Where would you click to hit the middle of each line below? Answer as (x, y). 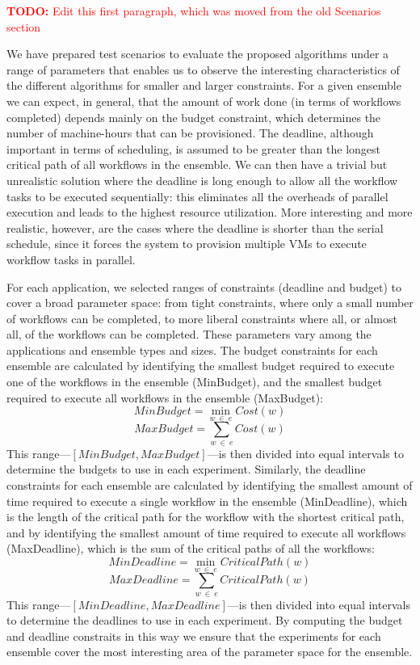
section (24, 26)
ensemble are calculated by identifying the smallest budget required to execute (201, 366)
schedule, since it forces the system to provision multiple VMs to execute (187, 244)
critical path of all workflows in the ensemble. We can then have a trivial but (197, 164)
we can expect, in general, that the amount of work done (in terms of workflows (204, 101)
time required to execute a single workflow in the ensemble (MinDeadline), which (207, 501)
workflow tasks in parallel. (71, 259)
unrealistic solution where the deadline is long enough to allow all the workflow (202, 180)
